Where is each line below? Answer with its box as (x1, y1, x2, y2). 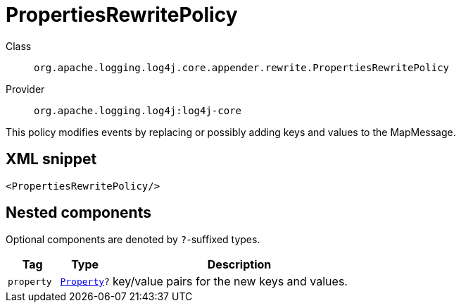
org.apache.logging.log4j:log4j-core (34, 104, 242, 116)
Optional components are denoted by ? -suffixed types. (6, 233, 260, 246)
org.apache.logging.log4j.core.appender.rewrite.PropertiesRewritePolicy (34, 61, 450, 73)
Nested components (6, 204, 151, 222)
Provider (6, 82, 45, 95)
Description (207, 257, 272, 272)
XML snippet (6, 150, 97, 168)
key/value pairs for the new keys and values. (112, 274, 348, 289)
